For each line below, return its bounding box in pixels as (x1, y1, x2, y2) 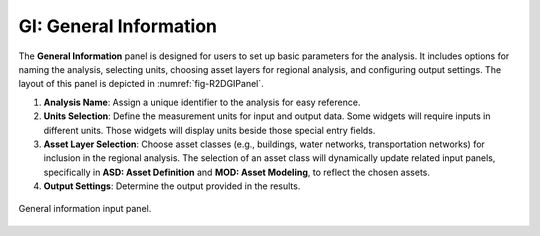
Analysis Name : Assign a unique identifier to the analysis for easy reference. (43, 96, 361, 108)
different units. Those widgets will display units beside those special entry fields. (43, 124, 376, 136)
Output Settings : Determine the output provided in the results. (43, 180, 301, 192)
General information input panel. (18, 203, 152, 215)
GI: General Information (18, 15, 218, 37)
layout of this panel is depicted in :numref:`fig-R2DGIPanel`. (18, 78, 264, 90)
